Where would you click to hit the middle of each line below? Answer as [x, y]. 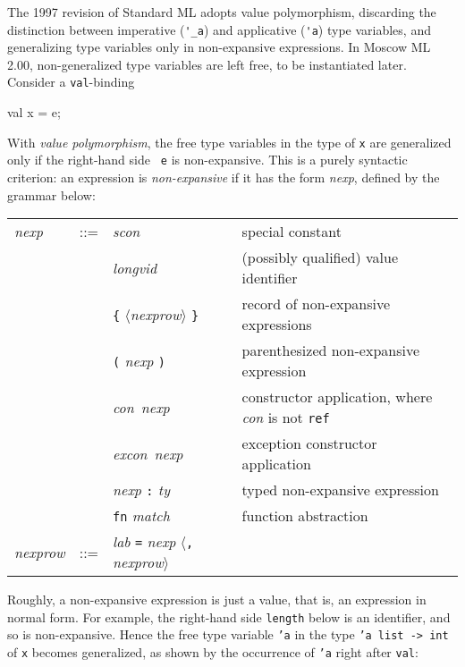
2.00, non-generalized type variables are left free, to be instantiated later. [207, 64]
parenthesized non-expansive [331, 350]
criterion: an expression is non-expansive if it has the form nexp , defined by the [224, 177]
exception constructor [309, 443]
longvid [135, 267]
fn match [141, 516]
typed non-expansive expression [340, 490]
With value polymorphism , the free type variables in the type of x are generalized [229, 142]
